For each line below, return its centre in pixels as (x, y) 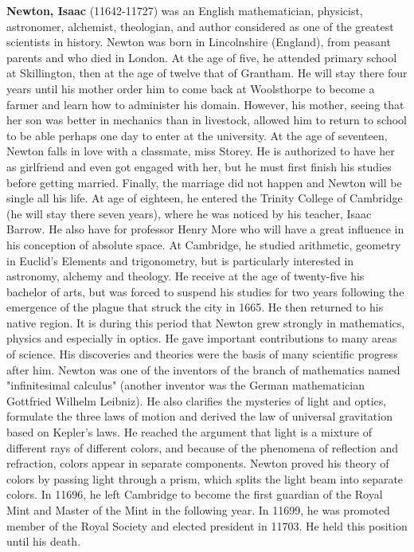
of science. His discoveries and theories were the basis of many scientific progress (202, 354)
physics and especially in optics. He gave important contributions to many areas (202, 338)
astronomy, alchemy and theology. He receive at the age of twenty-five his (186, 276)
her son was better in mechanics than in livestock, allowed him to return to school (207, 120)
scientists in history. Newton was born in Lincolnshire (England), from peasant (199, 42)
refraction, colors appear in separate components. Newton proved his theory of (198, 463)
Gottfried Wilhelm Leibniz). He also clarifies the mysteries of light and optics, (197, 400)
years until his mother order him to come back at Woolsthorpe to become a (191, 88)
